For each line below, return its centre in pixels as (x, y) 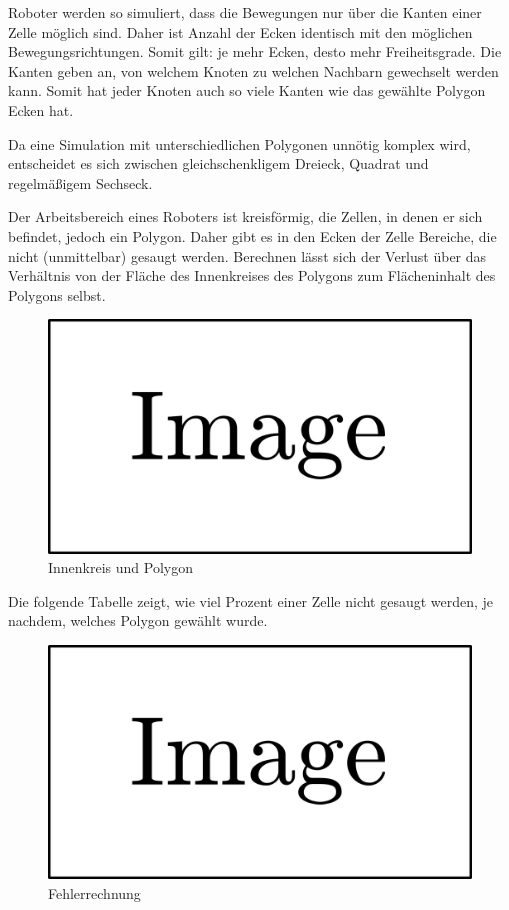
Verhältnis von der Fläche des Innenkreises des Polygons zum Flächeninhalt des (252, 275)
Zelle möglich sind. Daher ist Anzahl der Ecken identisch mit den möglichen (240, 31)
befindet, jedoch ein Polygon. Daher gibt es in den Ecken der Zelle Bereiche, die (252, 235)
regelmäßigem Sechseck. (80, 182)
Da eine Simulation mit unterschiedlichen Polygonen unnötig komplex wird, (239, 143)
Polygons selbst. (57, 294)
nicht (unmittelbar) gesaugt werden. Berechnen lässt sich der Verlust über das (247, 255)
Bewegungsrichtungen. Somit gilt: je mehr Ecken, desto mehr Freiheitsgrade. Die (255, 51)
